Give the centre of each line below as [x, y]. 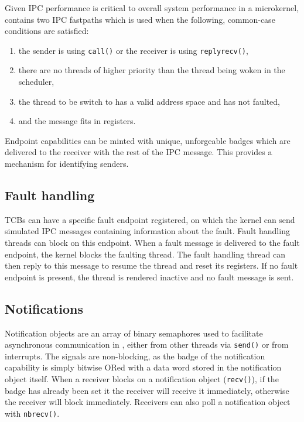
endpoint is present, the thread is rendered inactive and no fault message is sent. [149, 277]
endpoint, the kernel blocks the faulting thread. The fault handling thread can [145, 254]
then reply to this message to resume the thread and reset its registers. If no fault [151, 265]
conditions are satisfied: [47, 31]
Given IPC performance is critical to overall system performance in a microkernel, [152, 8]
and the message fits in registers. [77, 121]
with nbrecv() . [32, 413]
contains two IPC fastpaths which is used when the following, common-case [140, 19]
